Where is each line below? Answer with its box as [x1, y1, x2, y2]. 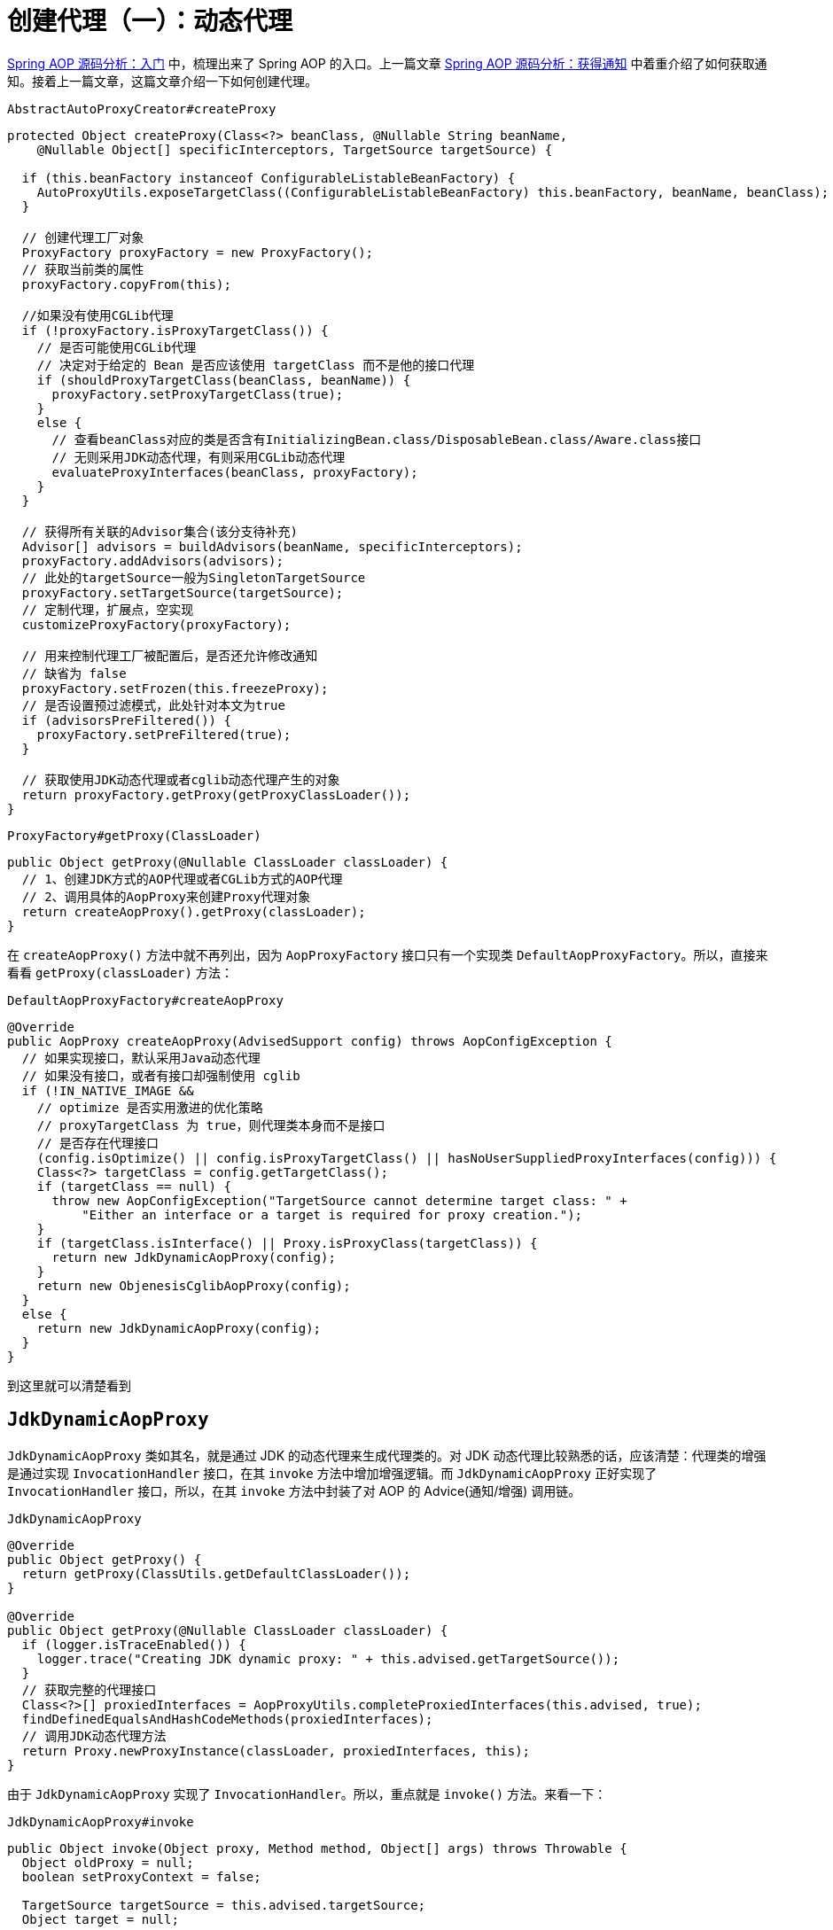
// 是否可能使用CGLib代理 [36, 339, 197, 354]
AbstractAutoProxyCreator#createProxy [7, 101, 276, 116]
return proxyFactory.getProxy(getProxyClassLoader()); [21, 787, 411, 802]
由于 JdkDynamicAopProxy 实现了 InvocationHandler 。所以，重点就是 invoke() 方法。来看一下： [7, 1786, 607, 1802]
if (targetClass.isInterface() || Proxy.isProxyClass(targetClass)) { [36, 1235, 538, 1250]
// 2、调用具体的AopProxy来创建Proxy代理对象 [21, 889, 311, 904]
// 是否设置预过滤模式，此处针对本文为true [21, 697, 285, 712]
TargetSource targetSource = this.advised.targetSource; [21, 1897, 426, 1912]
